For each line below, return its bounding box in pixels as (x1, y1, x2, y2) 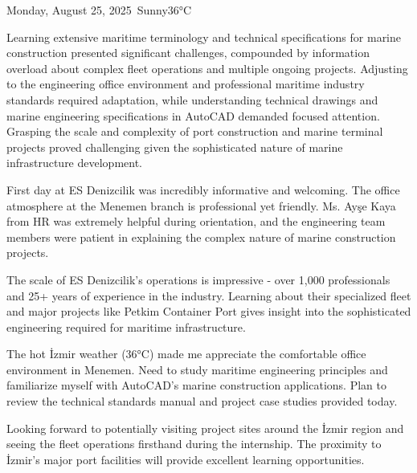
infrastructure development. (6, 154, 142, 171)
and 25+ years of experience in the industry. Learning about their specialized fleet (6, 287, 411, 304)
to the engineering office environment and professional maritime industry (6, 75, 365, 92)
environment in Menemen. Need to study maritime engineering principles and (6, 361, 388, 377)
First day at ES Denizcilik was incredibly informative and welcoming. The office (6, 181, 400, 198)
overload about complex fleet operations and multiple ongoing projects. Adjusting (6, 59, 408, 76)
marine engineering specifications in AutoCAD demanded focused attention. (6, 107, 380, 124)
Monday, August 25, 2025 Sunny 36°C (6, 2, 192, 18)
